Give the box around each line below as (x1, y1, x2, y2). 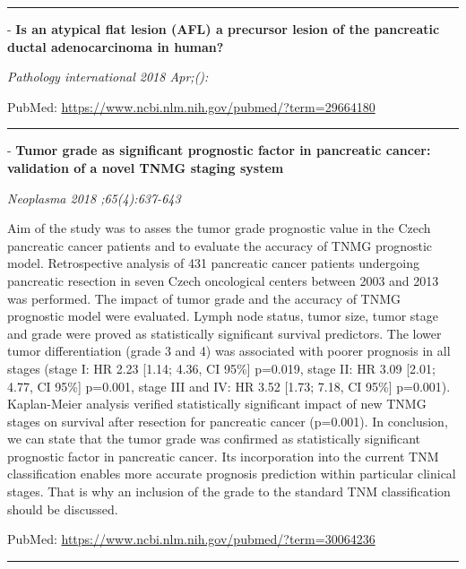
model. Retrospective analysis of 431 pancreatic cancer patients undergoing (7, 254, 419, 272)
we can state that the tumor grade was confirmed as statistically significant (7, 429, 420, 448)
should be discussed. (7, 499, 118, 518)
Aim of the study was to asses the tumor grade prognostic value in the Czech (7, 219, 431, 237)
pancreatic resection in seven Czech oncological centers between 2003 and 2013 (7, 271, 439, 289)
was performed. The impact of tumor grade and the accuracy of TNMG (7, 289, 401, 307)
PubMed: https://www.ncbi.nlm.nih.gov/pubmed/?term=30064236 (7, 530, 375, 548)
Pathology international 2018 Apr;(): (7, 67, 209, 86)
